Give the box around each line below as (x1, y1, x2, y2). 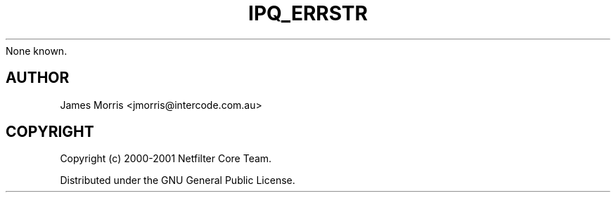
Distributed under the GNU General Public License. (60, 174, 295, 187)
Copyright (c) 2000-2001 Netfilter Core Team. (60, 152, 272, 165)
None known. (6, 44, 68, 57)
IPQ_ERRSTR (248, 1, 368, 25)
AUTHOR (6, 69, 70, 87)
